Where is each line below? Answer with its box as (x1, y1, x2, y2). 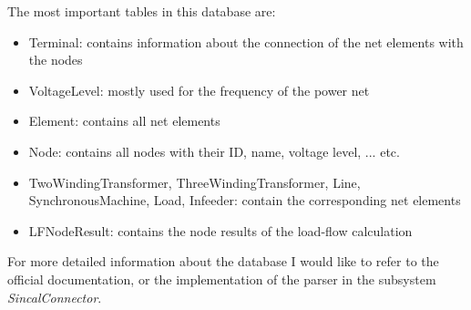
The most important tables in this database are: (7, 2, 276, 20)
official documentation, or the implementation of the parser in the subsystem (7, 269, 436, 288)
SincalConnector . (7, 287, 102, 306)
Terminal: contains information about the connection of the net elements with (28, 32, 464, 51)
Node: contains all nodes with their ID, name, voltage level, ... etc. (28, 141, 400, 160)
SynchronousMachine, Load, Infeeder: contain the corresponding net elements (28, 191, 461, 210)
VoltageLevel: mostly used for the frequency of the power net (28, 80, 370, 99)
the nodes (28, 50, 83, 69)
